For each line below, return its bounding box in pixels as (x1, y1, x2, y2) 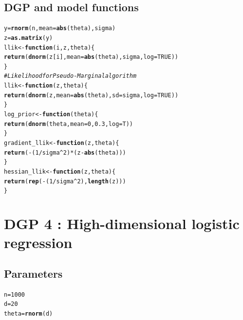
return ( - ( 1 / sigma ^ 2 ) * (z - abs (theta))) (4, 149, 126, 156)
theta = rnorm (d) (4, 310, 53, 318)
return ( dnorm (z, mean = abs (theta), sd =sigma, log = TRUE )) (4, 91, 179, 99)
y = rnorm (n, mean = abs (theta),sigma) (4, 25, 116, 32)
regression (4, 232, 73, 252)
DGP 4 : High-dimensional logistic (4, 213, 240, 233)
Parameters (4, 266, 63, 281)
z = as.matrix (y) (4, 34, 53, 41)
